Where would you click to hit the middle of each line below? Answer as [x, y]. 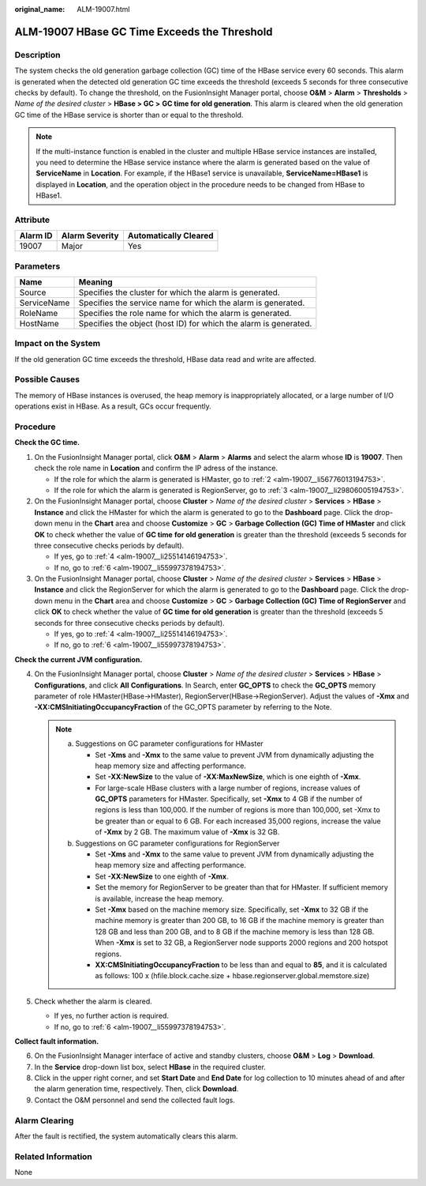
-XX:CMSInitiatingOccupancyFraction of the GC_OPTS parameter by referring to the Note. [183, 707]
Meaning [96, 282]
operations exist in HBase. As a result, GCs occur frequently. [113, 406]
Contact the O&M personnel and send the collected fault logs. [135, 1100]
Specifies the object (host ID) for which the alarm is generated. [195, 323]
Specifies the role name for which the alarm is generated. [185, 313]
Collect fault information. [57, 1041]
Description [37, 55]
